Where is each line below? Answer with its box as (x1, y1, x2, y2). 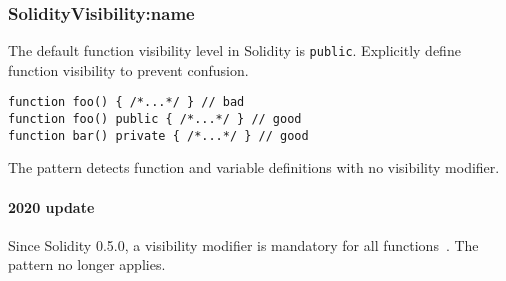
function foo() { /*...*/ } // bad (8, 95, 245, 110)
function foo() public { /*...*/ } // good (8, 112, 302, 127)
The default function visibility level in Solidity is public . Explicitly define (8, 40, 461, 61)
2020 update (8, 196, 95, 217)
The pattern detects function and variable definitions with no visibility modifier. (8, 157, 500, 178)
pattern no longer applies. (8, 254, 166, 275)
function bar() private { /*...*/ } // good (8, 128, 309, 143)
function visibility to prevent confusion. (8, 59, 249, 80)
